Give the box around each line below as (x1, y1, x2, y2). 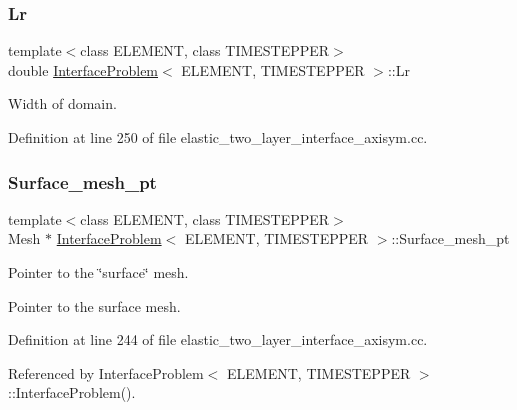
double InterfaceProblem (8, 59, 159, 80)
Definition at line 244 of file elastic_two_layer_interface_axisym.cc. (8, 329, 428, 350)
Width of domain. (8, 93, 117, 114)
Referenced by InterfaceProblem (8, 362, 204, 383)
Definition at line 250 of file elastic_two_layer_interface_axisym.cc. (8, 127, 428, 147)
